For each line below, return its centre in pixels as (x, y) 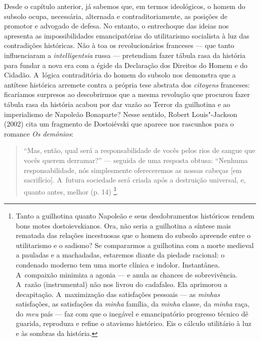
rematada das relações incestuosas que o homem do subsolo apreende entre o (133, 235)
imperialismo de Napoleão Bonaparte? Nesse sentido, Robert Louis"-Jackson (121, 114)
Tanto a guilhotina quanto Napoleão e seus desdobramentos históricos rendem (135, 215)
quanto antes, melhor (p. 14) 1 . (71, 190)
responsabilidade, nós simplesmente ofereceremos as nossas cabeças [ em (133, 170)
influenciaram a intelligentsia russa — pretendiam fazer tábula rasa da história (125, 55)
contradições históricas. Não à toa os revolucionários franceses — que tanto (119, 45)
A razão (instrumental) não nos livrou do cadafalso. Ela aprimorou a (121, 284)
